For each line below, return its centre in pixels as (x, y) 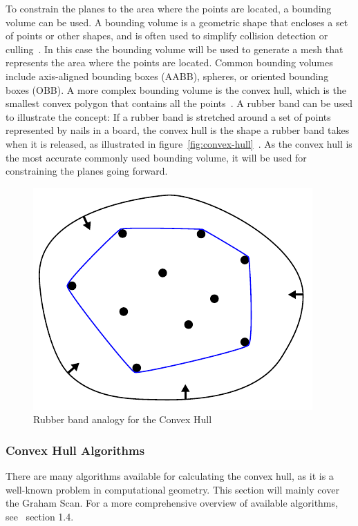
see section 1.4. (40, 516)
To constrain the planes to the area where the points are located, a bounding (169, 8)
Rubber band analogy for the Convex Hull (123, 419)
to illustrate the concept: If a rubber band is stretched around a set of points (168, 116)
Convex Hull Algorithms (75, 450)
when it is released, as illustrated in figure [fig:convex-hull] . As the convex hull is (179, 143)
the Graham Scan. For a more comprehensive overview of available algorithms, (172, 503)
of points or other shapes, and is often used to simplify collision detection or (167, 36)
